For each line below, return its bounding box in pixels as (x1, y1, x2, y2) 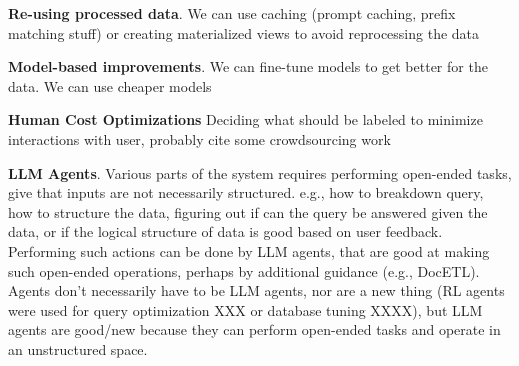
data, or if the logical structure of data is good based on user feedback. (8, 221, 443, 242)
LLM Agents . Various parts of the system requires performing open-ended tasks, (8, 162, 512, 183)
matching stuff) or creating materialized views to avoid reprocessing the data (8, 22, 480, 43)
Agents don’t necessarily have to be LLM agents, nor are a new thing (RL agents (8, 280, 505, 301)
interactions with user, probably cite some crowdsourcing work (8, 128, 391, 149)
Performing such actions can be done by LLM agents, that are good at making (8, 240, 490, 261)
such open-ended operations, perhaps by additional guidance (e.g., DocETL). (8, 260, 480, 281)
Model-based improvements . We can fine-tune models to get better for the (8, 56, 488, 77)
